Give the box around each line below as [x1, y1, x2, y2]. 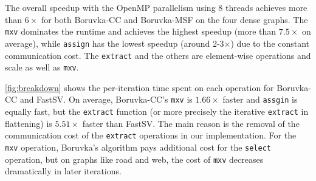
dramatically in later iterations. [5, 165, 122, 177]
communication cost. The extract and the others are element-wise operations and [5, 49, 311, 61]
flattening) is [5, 117, 52, 129]
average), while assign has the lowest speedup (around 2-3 [5, 36, 224, 49]
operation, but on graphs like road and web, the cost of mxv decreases [5, 152, 264, 165]
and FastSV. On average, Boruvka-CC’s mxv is [19, 93, 193, 106]
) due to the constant [230, 36, 310, 49]
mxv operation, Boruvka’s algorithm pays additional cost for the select [5, 140, 271, 153]
